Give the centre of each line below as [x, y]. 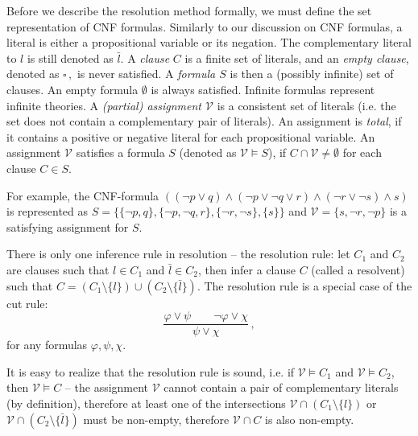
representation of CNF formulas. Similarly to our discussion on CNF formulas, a [205, 26]
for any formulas [47, 345]
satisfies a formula [120, 152]
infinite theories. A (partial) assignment [104, 105]
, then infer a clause [247, 269]
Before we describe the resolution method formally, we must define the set [189, 10]
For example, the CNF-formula [83, 195]
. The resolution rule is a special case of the [304, 285]
